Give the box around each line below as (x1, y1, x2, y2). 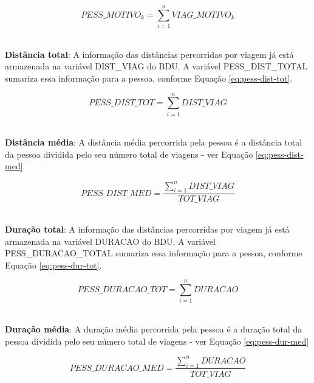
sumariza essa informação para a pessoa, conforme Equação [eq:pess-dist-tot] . (5, 71, 293, 84)
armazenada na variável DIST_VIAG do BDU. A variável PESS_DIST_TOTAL (5, 60, 308, 72)
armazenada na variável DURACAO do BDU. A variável (5, 234, 216, 247)
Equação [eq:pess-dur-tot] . (5, 258, 102, 271)
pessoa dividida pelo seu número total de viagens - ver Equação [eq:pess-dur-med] (5, 334, 309, 347)
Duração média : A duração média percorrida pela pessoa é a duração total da (5, 323, 302, 336)
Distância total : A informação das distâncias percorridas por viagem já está (5, 47, 294, 60)
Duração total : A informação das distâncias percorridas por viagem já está (5, 222, 290, 235)
